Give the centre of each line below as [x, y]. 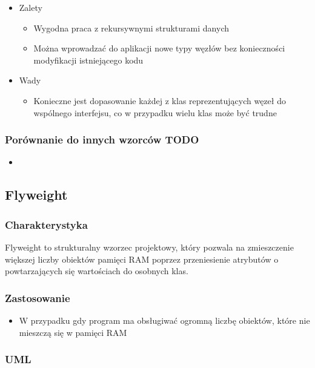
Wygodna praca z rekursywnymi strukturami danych [131, 28]
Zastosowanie [38, 297]
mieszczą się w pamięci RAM [73, 332]
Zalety [31, 7]
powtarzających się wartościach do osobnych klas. [97, 271]
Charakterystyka [46, 224]
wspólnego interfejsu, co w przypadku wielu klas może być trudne [155, 112]
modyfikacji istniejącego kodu [88, 60]
